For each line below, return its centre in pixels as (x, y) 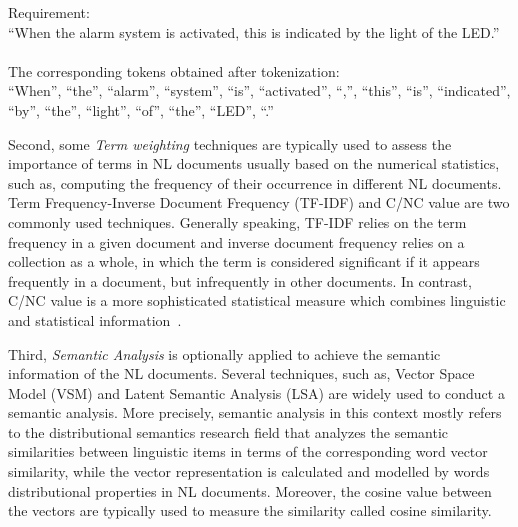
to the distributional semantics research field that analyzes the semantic (228, 431)
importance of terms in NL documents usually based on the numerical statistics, (254, 163)
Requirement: (49, 12)
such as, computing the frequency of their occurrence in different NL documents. (255, 182)
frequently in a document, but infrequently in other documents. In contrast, (240, 280)
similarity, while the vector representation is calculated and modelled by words (249, 471)
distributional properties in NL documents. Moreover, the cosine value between (250, 490)
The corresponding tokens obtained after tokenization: (174, 70)
